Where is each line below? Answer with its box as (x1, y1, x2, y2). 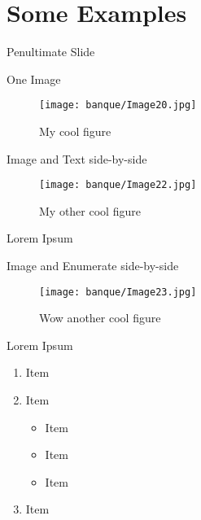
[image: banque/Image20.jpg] (39, 99, 197, 111)
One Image (7, 70, 61, 87)
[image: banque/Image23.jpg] (39, 286, 197, 298)
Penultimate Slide (7, 43, 95, 60)
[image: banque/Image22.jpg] (39, 179, 197, 191)
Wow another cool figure (39, 309, 161, 326)
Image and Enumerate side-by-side (7, 257, 179, 273)
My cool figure (39, 122, 111, 139)
